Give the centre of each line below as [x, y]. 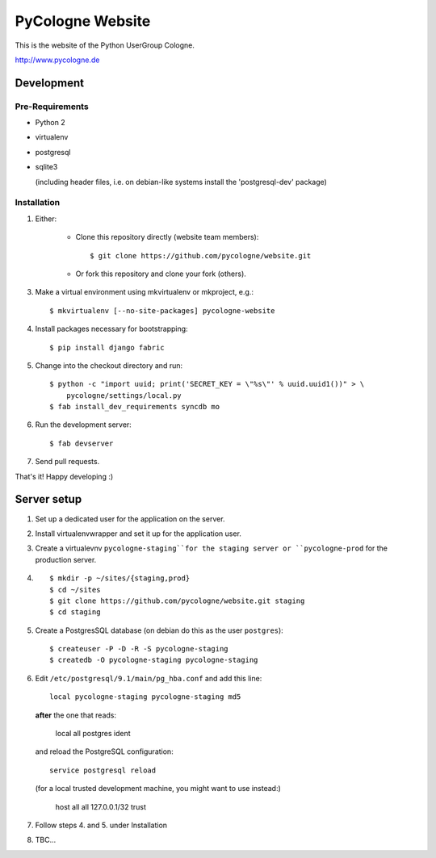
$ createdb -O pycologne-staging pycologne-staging [154, 660]
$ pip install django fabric [107, 347]
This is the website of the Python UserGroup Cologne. [105, 45]
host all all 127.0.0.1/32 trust [101, 806]
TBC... [46, 840]
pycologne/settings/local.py [124, 395]
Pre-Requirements [52, 107]
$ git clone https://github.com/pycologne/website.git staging [177, 601]
